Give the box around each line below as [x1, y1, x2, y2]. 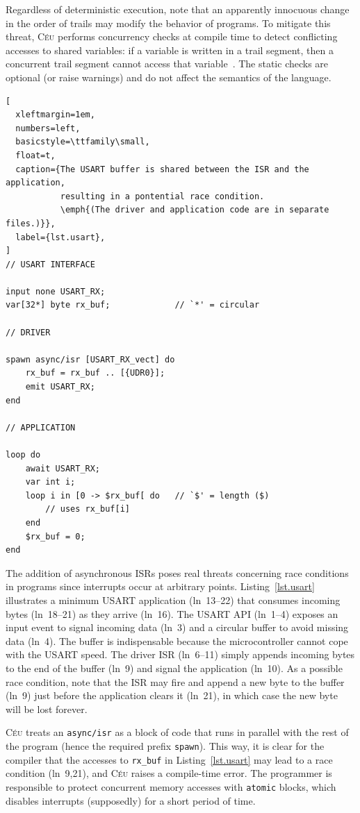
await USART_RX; [25, 463, 101, 473]
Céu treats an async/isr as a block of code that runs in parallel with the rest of [6, 725, 349, 739]
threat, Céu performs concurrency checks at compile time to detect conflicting [6, 29, 338, 44]
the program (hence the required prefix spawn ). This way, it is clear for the [6, 738, 325, 753]
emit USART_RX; [25, 382, 95, 392]
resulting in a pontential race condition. [60, 191, 265, 201]
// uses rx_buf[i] [45, 504, 130, 514]
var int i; [25, 477, 76, 487]
